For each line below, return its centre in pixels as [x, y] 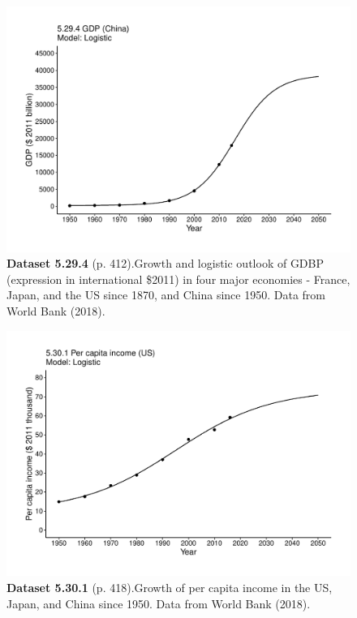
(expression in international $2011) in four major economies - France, [178, 279]
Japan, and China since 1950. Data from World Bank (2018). [159, 603]
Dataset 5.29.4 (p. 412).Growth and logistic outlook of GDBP [166, 263]
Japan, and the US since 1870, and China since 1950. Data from [166, 295]
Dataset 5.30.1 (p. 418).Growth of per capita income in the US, [170, 587]
